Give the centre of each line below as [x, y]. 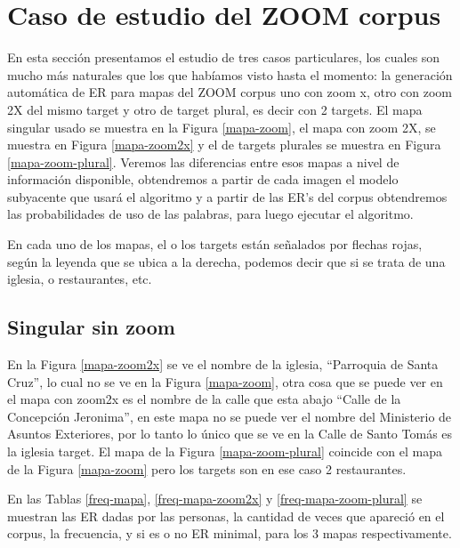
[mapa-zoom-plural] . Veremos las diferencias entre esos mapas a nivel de [203, 161]
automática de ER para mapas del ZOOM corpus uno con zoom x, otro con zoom [230, 92]
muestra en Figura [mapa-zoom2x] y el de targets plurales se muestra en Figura [224, 145]
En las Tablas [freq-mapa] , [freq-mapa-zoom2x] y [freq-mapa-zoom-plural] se [215, 499]
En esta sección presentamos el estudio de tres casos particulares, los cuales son [224, 57]
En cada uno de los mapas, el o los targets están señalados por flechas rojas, [215, 244]
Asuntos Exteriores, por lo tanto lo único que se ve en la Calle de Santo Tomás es [230, 434]
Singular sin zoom [91, 327]
